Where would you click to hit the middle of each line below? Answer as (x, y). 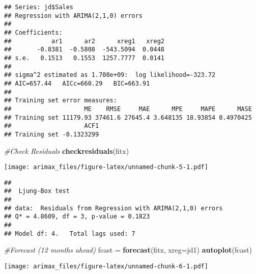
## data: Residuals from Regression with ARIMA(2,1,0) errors (113, 208)
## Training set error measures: (61, 101)
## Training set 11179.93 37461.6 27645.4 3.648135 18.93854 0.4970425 (128, 117)
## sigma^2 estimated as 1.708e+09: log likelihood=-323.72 (110, 75)
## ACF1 (52, 126)
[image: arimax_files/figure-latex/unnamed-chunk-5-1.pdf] (106, 167)
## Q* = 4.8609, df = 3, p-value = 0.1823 (77, 217)
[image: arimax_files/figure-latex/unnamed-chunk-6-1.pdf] (106, 266)
